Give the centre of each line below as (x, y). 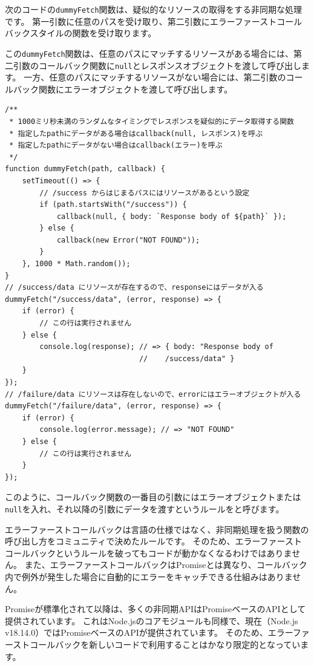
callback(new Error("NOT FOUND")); (128, 240)
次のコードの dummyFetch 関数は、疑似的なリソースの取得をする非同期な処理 (153, 9)
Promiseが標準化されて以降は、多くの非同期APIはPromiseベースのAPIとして (155, 609)
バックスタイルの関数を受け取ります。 (81, 33)
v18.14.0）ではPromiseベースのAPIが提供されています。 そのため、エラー (149, 632)
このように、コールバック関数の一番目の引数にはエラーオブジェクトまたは (153, 497)
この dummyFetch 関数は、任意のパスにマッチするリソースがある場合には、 (149, 53)
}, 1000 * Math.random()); (76, 264)
